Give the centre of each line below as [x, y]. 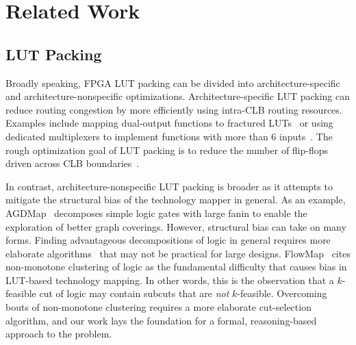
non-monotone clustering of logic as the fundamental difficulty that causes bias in [176, 267]
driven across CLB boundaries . [73, 163]
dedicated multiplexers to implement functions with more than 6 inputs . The [169, 136]
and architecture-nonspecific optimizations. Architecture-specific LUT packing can [178, 96]
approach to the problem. [59, 334]
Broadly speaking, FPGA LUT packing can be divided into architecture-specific [173, 82]
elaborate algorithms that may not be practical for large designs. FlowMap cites [178, 253]
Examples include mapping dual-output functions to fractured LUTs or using [169, 123]
